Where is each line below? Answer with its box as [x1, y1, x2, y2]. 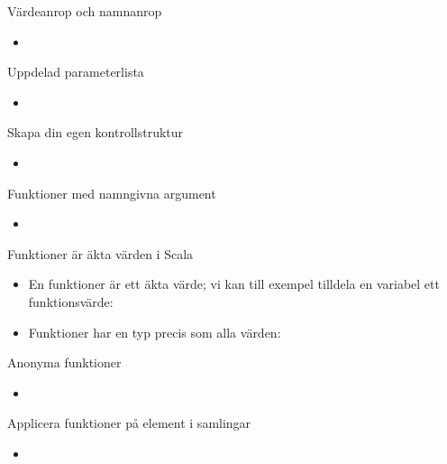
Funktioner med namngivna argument [7, 183, 216, 202]
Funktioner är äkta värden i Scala [7, 244, 194, 263]
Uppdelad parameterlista [7, 62, 144, 81]
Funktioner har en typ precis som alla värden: [28, 322, 281, 341]
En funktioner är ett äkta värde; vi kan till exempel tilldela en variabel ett [28, 274, 440, 293]
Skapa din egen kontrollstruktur [7, 123, 184, 142]
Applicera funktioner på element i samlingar [7, 413, 251, 432]
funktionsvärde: [28, 292, 114, 311]
